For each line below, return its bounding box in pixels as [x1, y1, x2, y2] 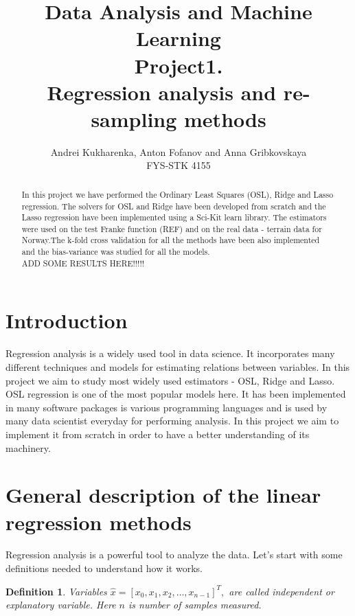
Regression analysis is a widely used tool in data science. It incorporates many [5, 346, 335, 361]
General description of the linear [5, 481, 321, 509]
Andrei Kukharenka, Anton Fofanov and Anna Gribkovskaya [50, 144, 307, 159]
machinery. [5, 440, 51, 455]
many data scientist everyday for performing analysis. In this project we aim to [5, 413, 339, 428]
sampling [91, 104, 177, 133]
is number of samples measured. [128, 597, 262, 612]
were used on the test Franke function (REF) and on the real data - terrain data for [21, 223, 322, 234]
